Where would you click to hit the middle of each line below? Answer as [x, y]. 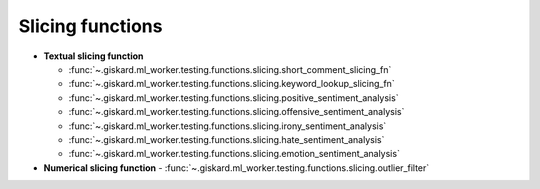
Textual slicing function [93, 56]
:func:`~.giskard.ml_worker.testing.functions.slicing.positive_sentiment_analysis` [233, 97]
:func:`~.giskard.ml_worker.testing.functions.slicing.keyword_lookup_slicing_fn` [231, 84]
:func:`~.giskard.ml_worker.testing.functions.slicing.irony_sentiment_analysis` [227, 126]
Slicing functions [90, 26]
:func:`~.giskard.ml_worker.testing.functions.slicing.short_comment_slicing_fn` [230, 69]
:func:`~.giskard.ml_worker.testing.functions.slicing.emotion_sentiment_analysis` [234, 154]
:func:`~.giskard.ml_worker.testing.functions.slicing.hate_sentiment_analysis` [226, 139]
